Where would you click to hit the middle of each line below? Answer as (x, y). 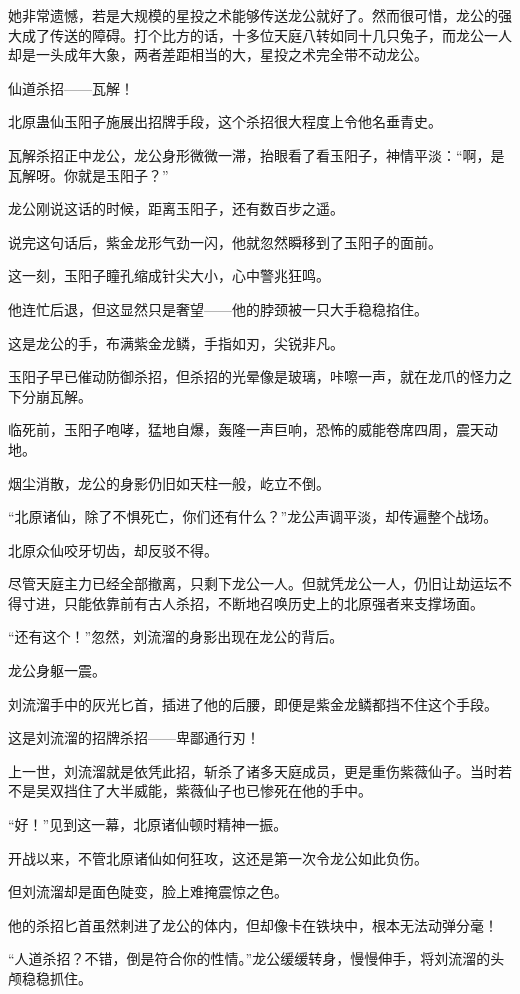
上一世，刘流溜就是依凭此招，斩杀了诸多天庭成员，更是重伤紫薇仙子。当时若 (260, 770)
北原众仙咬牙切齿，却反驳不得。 (113, 549)
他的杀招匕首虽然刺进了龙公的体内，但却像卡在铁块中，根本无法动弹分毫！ (253, 924)
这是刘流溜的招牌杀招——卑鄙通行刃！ (134, 737)
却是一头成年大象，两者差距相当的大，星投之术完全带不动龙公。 (218, 54)
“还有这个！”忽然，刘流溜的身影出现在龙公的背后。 (176, 636)
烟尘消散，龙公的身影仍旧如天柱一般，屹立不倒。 (169, 482)
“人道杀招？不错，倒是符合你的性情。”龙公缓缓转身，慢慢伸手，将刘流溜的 (249, 958)
